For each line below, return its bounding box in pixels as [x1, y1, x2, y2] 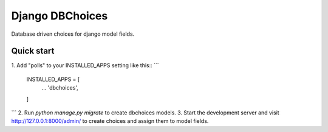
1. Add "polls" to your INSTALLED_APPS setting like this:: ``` [11, 62, 159, 69]
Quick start [11, 46, 55, 56]
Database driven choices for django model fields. [11, 30, 135, 38]
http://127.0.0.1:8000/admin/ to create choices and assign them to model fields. [11, 117, 209, 125]
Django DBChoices [11, 9, 108, 22]
